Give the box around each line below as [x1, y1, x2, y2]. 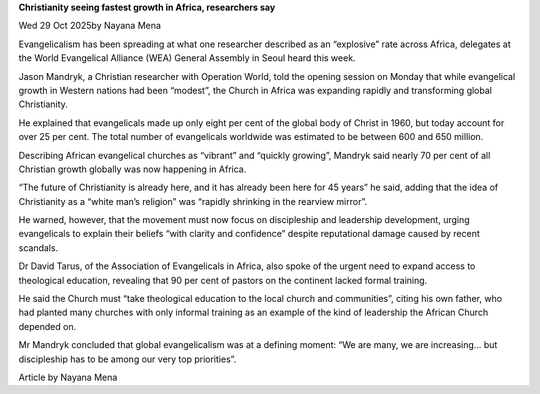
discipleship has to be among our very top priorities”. [18, 353, 237, 365]
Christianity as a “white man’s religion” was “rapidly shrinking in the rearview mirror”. [18, 195, 368, 207]
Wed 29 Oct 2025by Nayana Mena [18, 20, 162, 32]
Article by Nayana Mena [18, 371, 118, 383]
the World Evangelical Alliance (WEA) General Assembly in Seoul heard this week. [18, 52, 356, 64]
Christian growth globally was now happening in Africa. [18, 163, 247, 175]
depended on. [18, 320, 77, 332]
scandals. [18, 241, 59, 254]
